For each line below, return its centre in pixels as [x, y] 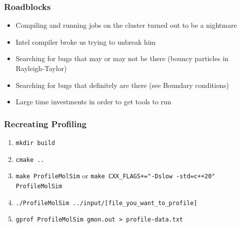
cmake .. [30, 160]
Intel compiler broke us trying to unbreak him [86, 41]
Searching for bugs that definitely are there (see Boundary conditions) [122, 85]
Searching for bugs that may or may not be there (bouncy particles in [122, 58]
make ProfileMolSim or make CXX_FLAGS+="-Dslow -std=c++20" [116, 176]
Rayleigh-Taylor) [41, 68]
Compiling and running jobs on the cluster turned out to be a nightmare [126, 25]
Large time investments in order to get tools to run [93, 102]
